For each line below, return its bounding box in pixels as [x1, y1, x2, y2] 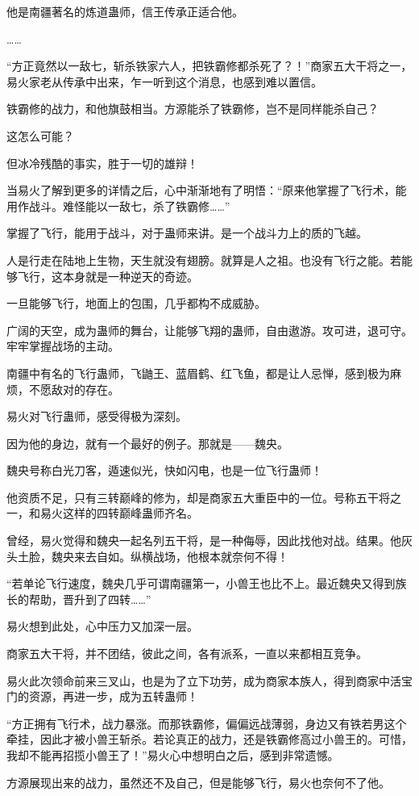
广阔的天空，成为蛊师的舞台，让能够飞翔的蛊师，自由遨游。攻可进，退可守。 [6, 321, 413, 338]
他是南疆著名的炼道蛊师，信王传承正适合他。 [6, 3, 243, 19]
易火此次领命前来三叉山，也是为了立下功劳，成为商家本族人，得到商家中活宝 [6, 672, 413, 689]
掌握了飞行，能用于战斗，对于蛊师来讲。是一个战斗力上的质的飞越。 [6, 224, 367, 241]
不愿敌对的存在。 [28, 380, 119, 397]
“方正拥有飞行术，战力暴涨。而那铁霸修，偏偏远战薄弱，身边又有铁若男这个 [6, 714, 407, 731]
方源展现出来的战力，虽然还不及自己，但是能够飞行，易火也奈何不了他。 [6, 773, 390, 790]
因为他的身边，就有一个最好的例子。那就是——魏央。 [6, 434, 288, 451]
